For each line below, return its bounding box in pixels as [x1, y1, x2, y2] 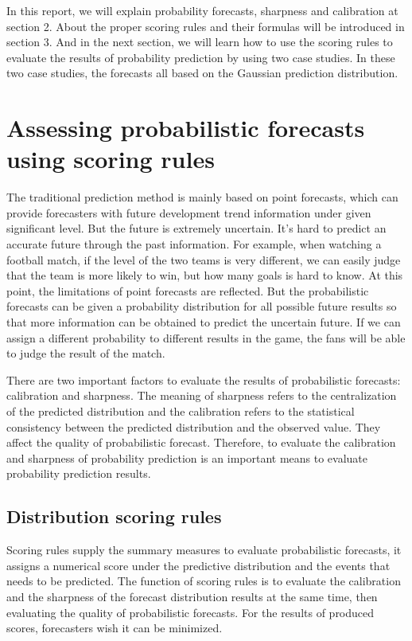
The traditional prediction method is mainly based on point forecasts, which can [6, 189, 398, 205]
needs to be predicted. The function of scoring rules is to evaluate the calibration [6, 573, 401, 589]
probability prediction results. [6, 465, 151, 482]
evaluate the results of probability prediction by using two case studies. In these [6, 49, 395, 65]
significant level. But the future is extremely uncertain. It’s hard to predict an [6, 220, 387, 236]
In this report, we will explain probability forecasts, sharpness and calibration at [6, 2, 398, 18]
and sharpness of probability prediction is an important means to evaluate [6, 449, 368, 466]
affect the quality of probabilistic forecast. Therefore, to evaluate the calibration [6, 434, 396, 451]
